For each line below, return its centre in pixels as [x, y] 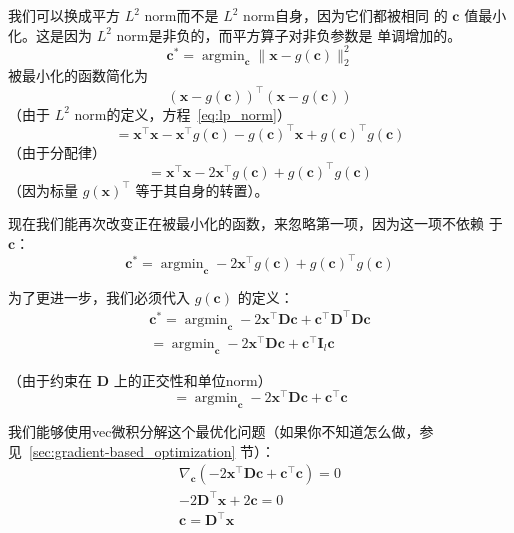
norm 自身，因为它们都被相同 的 [345, 15]
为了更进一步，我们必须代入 [99, 296]
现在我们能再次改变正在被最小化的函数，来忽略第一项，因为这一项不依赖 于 [255, 223]
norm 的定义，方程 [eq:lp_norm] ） [182, 113]
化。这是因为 [50, 34]
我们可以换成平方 [64, 15]
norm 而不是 [181, 15]
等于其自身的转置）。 [202, 189]
